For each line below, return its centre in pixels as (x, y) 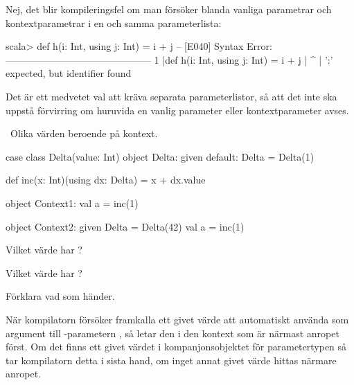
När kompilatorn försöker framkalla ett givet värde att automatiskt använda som (177, 319)
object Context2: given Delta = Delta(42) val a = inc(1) (125, 226)
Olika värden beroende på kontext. (84, 133)
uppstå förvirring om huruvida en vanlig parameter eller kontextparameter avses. (177, 110)
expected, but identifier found (69, 73)
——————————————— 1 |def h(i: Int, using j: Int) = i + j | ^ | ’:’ (169, 59)
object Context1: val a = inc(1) (72, 203)
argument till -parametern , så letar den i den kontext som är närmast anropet (172, 333)
